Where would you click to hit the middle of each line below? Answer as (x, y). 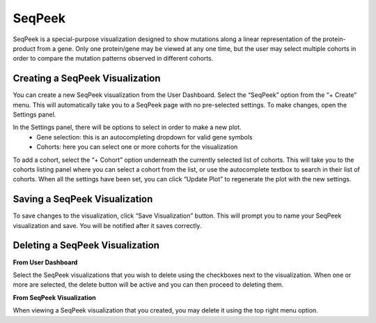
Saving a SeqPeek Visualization (83, 199)
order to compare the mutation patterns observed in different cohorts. (113, 59)
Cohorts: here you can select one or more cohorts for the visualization (137, 147)
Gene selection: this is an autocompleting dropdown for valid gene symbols (145, 137)
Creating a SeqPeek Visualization (87, 78)
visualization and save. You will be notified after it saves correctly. (107, 225)
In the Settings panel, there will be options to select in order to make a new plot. (127, 127)
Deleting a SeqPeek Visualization (86, 245)
